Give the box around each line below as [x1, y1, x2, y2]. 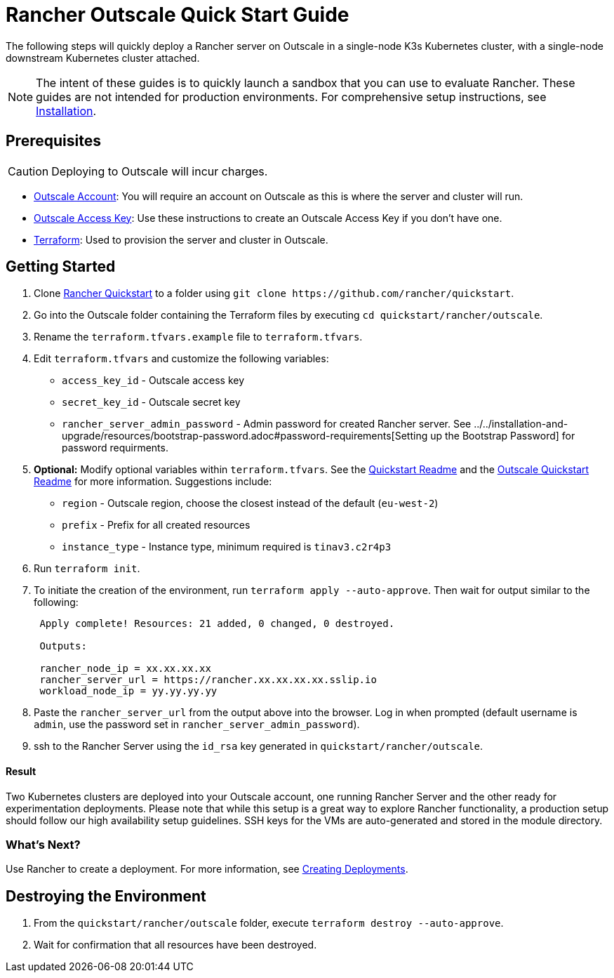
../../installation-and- [474, 418, 568, 430]
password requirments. [62, 442, 168, 454]
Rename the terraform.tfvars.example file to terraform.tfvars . [34, 331, 363, 343]
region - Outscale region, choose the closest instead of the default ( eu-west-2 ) [62, 497, 439, 510]
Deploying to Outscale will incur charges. [51, 164, 268, 178]
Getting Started [6, 258, 116, 276]
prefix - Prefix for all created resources [62, 519, 251, 531]
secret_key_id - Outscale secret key [62, 396, 241, 409]
